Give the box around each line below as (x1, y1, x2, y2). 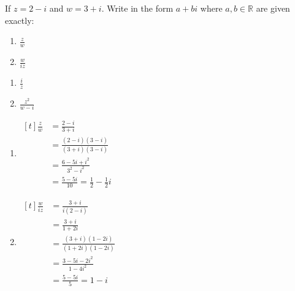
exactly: (5, 13, 34, 26)
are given (256, 2, 290, 14)
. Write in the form (101, 2, 174, 14)
